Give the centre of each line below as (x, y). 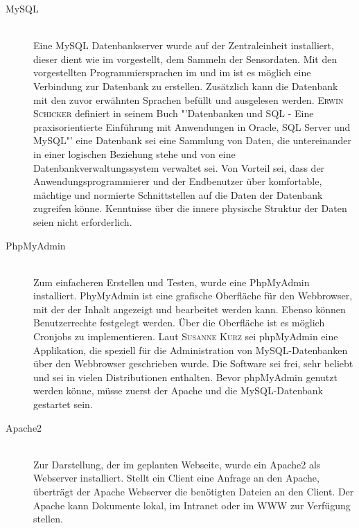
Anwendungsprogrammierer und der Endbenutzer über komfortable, (178, 181)
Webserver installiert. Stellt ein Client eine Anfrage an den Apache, (176, 478)
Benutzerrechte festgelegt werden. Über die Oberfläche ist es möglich (179, 323)
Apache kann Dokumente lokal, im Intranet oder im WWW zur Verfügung (192, 505)
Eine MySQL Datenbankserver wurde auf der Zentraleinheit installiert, (184, 45)
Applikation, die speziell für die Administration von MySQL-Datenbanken (191, 350)
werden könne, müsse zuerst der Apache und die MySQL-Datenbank (178, 390)
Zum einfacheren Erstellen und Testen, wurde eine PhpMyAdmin (172, 282)
